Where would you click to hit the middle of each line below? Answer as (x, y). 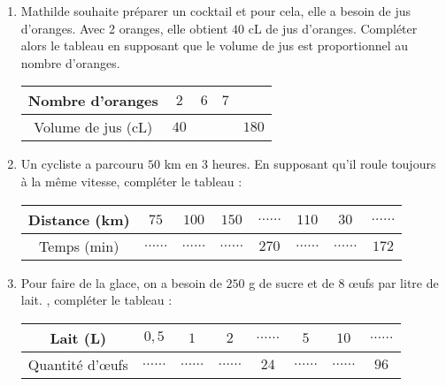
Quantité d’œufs (78, 364)
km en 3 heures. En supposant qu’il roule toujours (300, 164)
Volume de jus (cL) (93, 127)
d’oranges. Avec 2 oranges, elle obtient (124, 28)
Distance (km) (79, 219)
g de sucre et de (292, 282)
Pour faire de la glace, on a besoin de (121, 282)
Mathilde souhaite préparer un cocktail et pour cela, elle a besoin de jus (216, 11)
